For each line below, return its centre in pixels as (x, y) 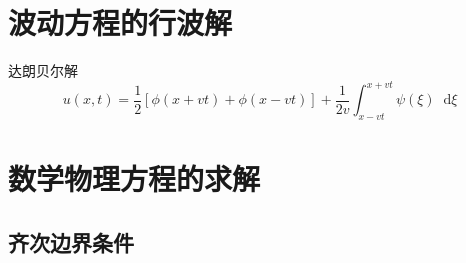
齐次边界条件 (71, 241)
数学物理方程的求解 (134, 178)
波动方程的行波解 (120, 22)
